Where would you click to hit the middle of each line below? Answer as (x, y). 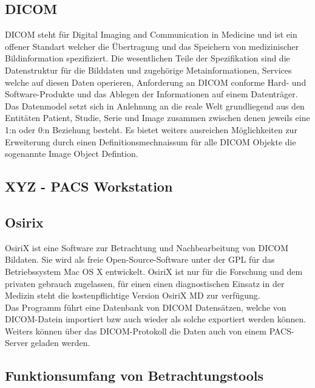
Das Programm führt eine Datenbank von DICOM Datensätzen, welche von (146, 307)
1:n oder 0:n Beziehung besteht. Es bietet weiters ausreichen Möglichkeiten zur (151, 129)
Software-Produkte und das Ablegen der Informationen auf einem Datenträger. (151, 94)
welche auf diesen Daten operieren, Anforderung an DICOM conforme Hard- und (156, 82)
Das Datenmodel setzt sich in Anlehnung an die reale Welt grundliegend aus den (155, 106)
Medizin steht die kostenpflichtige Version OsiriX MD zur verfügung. (133, 295)
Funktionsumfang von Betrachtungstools (134, 376)
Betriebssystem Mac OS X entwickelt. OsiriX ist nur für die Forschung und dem (154, 271)
